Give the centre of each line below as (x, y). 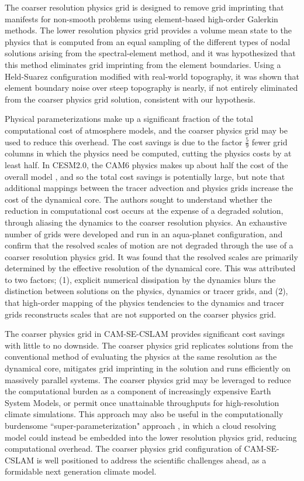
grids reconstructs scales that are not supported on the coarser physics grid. (141, 314)
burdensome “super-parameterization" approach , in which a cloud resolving (141, 426)
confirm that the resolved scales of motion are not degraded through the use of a (149, 245)
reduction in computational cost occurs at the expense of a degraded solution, (144, 211)
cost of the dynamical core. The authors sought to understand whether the (139, 199)
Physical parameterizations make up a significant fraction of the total (129, 119)
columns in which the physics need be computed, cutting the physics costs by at (148, 153)
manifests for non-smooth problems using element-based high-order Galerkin (141, 18)
